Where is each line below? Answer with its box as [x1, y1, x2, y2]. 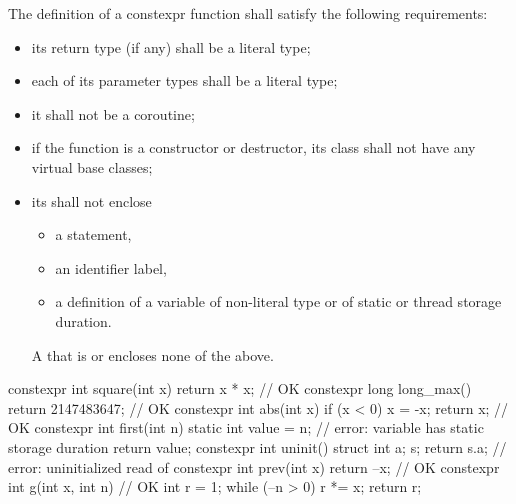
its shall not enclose [31, 190, 152, 211]
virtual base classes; [31, 156, 153, 177]
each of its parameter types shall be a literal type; [31, 70, 338, 91]
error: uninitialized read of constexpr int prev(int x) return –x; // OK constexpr [8, 456, 500, 477]
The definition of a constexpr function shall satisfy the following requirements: [8, 3, 488, 23]
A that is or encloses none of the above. [31, 344, 274, 365]
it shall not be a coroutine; [31, 103, 195, 124]
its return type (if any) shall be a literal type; [31, 36, 311, 57]
